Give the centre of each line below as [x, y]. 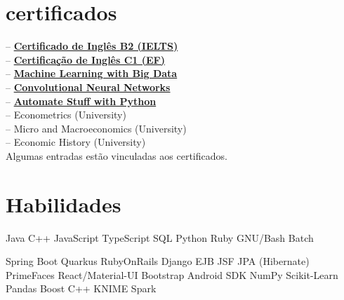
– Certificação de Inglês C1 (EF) [85, 59]
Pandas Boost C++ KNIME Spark [81, 288]
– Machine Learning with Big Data [92, 73]
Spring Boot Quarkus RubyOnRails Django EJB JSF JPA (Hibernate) [158, 261]
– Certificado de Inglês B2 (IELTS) [92, 46]
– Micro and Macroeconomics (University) [96, 128]
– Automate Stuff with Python [81, 101]
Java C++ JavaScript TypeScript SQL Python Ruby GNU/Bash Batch [160, 237]
